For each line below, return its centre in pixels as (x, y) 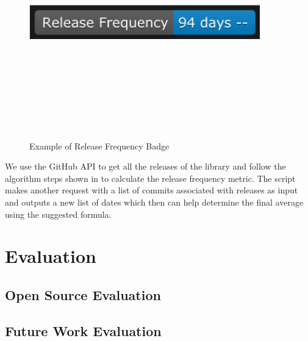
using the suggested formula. (58, 214)
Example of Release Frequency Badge (99, 145)
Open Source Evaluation (83, 294)
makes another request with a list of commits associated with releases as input (152, 190)
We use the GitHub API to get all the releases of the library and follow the (145, 166)
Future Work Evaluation (83, 330)
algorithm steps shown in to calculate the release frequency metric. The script (150, 178)
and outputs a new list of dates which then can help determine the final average (154, 202)
